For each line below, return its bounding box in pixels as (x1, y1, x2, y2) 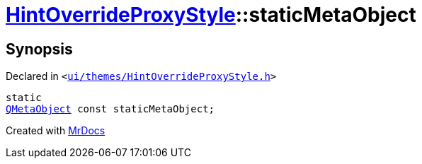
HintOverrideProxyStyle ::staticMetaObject (6, 3, 416, 27)
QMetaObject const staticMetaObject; (6, 103, 215, 115)
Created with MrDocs (6, 124, 105, 137)
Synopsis (6, 40, 73, 58)
